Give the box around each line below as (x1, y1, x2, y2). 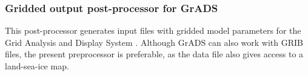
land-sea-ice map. (5, 60, 69, 72)
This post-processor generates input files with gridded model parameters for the (5, 24, 301, 37)
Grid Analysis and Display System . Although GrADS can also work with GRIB (5, 36, 303, 48)
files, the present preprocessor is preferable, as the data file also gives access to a (5, 48, 304, 60)
